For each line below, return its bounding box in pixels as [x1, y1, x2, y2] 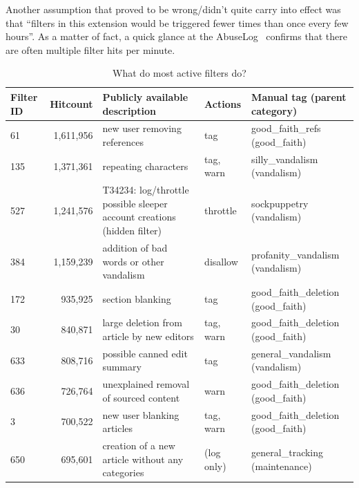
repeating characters [102, 158, 188, 173]
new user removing [102, 121, 182, 135]
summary [102, 359, 142, 374]
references [102, 135, 144, 149]
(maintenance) [251, 458, 312, 473]
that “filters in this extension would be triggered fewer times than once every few [6, 15, 349, 30]
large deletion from [102, 315, 182, 330]
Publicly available [102, 89, 188, 104]
